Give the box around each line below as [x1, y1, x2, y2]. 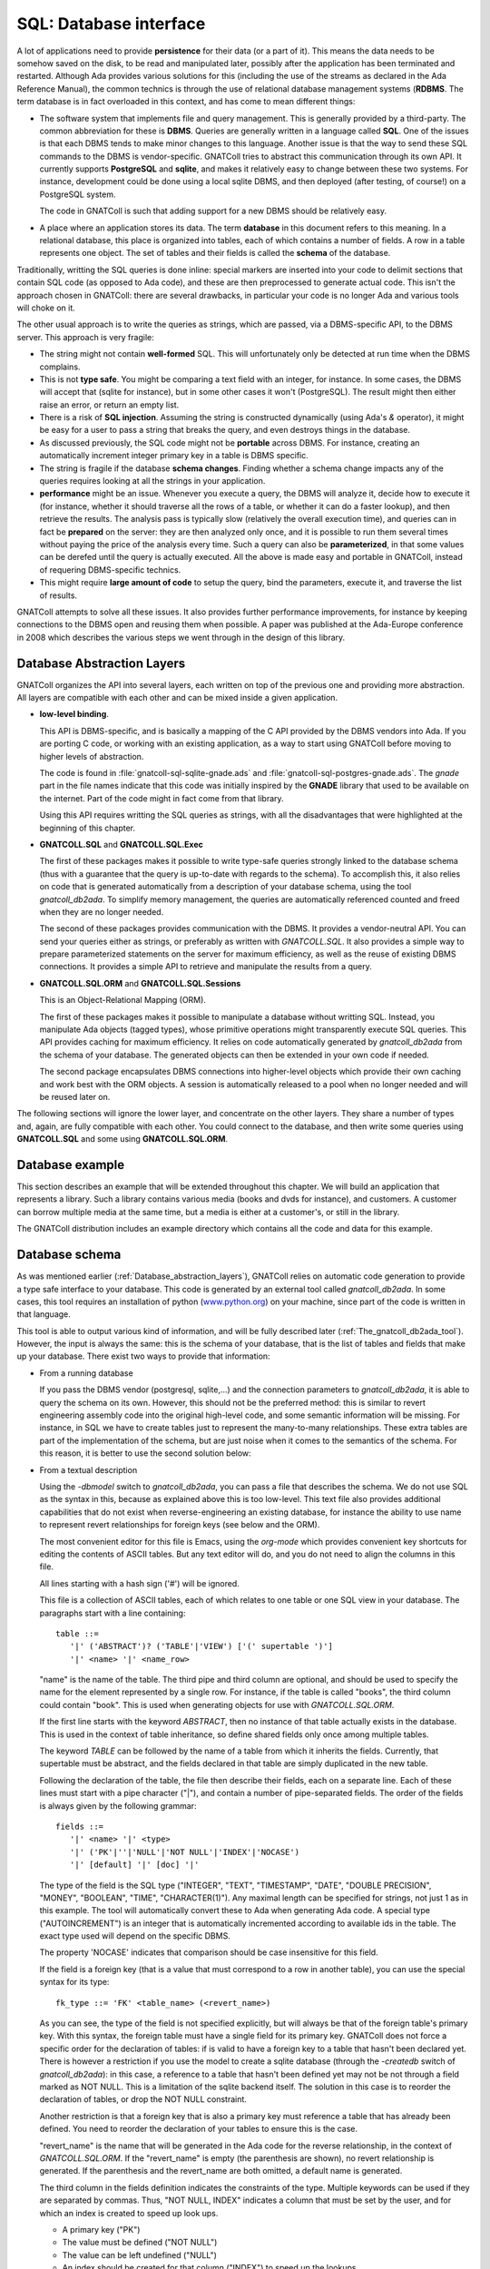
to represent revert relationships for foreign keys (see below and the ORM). [39, 1519, 320, 1530]
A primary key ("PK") [62, 2224, 141, 2235]
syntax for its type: [39, 1977, 110, 1988]
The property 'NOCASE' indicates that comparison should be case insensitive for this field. [39, 1947, 378, 1958]
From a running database [39, 1367, 133, 1379]
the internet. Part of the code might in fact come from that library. [39, 792, 285, 803]
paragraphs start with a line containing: [39, 1607, 186, 1618]
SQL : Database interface [16, 14, 206, 34]
